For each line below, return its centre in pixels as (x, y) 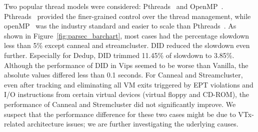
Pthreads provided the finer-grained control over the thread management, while (127, 16)
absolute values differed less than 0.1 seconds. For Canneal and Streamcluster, (123, 75)
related (15, 124)
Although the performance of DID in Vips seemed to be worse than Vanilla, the (126, 65)
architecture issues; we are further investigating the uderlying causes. (133, 124)
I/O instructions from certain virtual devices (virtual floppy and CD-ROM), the (127, 94)
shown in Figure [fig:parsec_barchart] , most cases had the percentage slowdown (127, 35)
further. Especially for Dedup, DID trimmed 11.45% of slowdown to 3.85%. (119, 55)
